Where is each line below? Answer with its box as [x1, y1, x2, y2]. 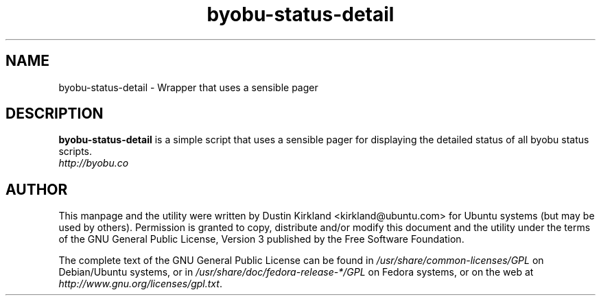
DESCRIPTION [5, 105, 104, 123]
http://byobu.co [58, 157, 129, 169]
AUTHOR [5, 180, 68, 198]
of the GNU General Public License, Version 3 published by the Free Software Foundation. [58, 233, 464, 245]
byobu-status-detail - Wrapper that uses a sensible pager [58, 81, 318, 93]
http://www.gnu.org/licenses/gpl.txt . [58, 278, 222, 290]
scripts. [58, 145, 93, 158]
